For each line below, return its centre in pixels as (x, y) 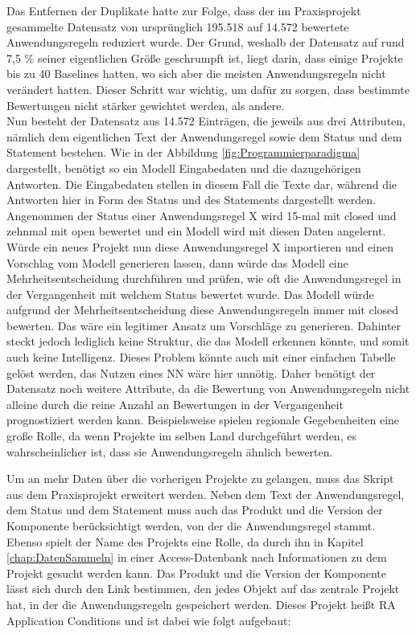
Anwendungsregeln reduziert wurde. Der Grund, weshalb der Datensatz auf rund (206, 42)
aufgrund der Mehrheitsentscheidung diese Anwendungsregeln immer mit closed (203, 310)
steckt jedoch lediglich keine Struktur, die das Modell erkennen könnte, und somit (208, 341)
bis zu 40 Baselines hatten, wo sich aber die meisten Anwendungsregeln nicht (196, 74)
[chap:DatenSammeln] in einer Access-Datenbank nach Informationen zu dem (197, 557)
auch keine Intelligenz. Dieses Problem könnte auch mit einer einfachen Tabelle (201, 357)
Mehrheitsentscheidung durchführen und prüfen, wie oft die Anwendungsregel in (204, 278)
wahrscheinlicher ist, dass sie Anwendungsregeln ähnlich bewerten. (170, 451)
